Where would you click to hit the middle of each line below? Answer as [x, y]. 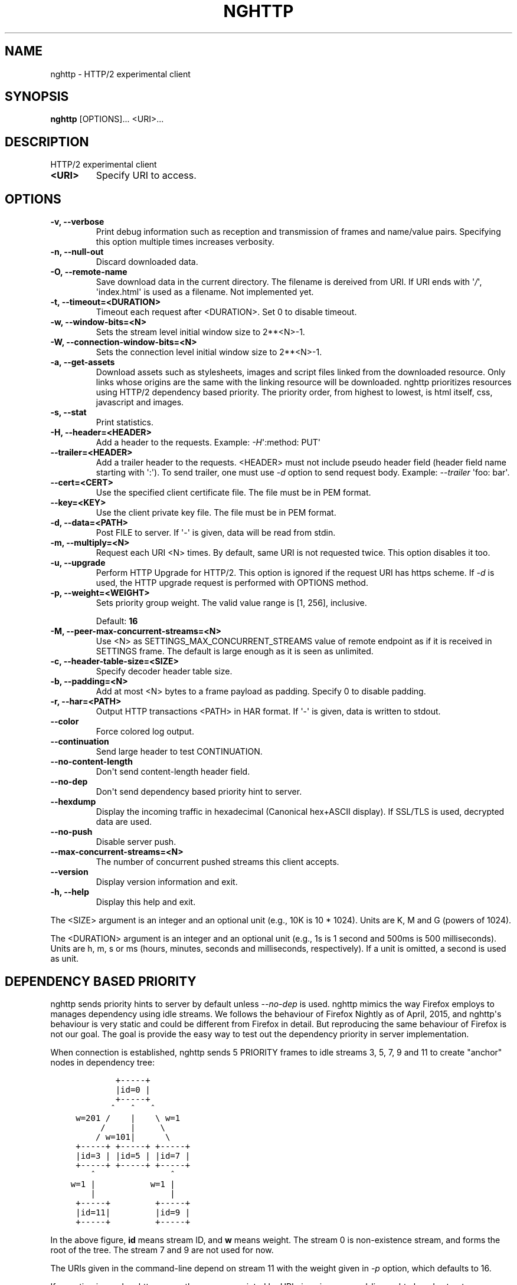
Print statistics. [125, 422]
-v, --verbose [77, 222]
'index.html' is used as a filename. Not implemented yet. [205, 292]
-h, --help [70, 892]
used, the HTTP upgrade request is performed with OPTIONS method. [232, 583]
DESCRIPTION [47, 142]
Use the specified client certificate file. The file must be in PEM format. [233, 493]
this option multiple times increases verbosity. [185, 242]
